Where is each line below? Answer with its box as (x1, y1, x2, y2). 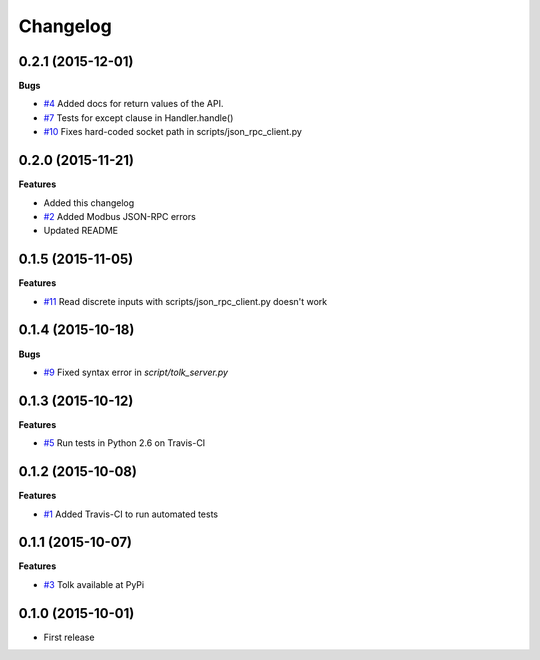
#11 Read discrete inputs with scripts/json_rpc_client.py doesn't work (43, 295, 328, 307)
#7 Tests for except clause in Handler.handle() (43, 111, 234, 124)
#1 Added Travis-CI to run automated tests (43, 508, 219, 520)
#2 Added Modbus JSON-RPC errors (43, 210, 197, 222)
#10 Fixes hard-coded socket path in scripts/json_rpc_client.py (43, 126, 302, 138)
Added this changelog (43, 196, 135, 209)
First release (43, 631, 95, 643)
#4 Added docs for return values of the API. (43, 98, 224, 110)
